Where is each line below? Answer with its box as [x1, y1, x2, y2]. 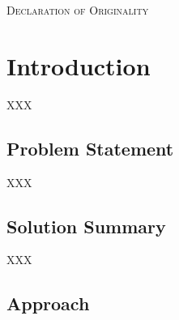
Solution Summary [6, 213, 166, 238]
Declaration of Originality [6, 2, 149, 18]
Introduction [6, 49, 151, 82]
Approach [6, 291, 90, 316]
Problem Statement [6, 135, 174, 160]
